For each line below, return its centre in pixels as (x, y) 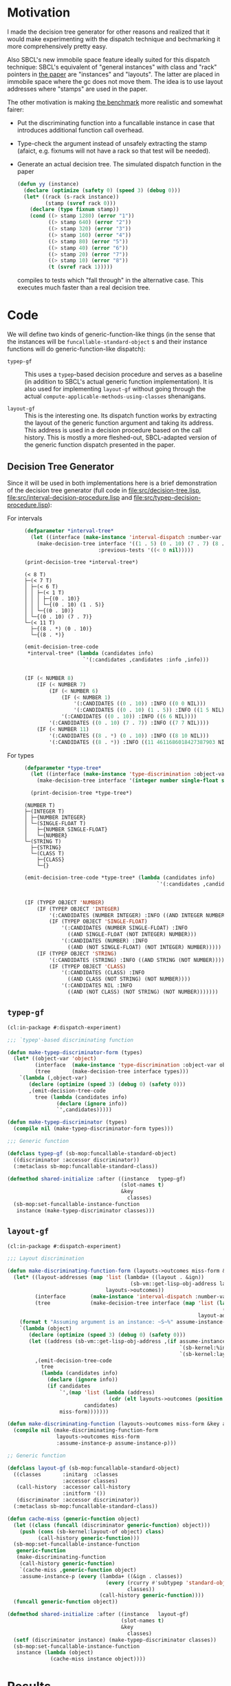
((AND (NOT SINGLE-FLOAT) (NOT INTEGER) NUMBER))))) (145, 947)
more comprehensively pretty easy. (57, 46)
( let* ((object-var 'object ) (55, 1059)
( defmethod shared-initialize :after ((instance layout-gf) (98, 1614)
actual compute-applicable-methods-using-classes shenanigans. (115, 396)
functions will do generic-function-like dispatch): (76, 349)
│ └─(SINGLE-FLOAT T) (55, 824)
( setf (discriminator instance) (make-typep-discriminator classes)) (115, 1640)
